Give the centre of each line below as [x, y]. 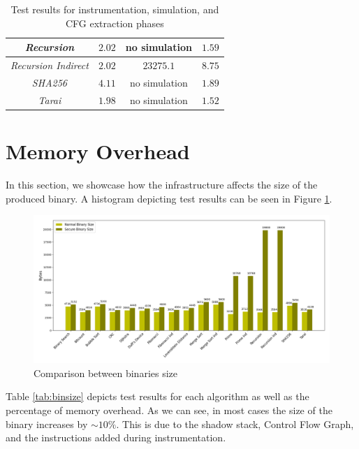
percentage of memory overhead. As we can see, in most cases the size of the [169, 410]
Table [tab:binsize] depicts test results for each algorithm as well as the [157, 396]
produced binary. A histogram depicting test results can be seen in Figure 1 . [169, 198]
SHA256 [49, 82]
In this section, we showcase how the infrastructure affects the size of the [162, 184]
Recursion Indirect [50, 65]
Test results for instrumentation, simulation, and [115, 9]
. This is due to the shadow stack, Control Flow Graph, [235, 424]
